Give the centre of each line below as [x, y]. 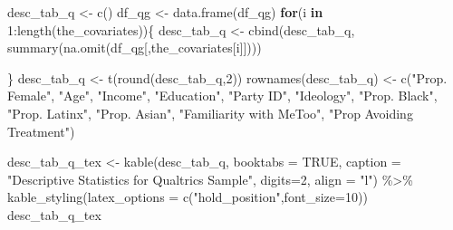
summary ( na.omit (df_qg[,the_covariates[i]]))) [135, 48]
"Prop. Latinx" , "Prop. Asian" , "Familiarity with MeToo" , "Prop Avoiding [210, 113]
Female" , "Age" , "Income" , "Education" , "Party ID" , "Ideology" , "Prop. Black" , [222, 96]
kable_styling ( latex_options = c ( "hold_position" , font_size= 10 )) [188, 197]
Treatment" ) [41, 131]
